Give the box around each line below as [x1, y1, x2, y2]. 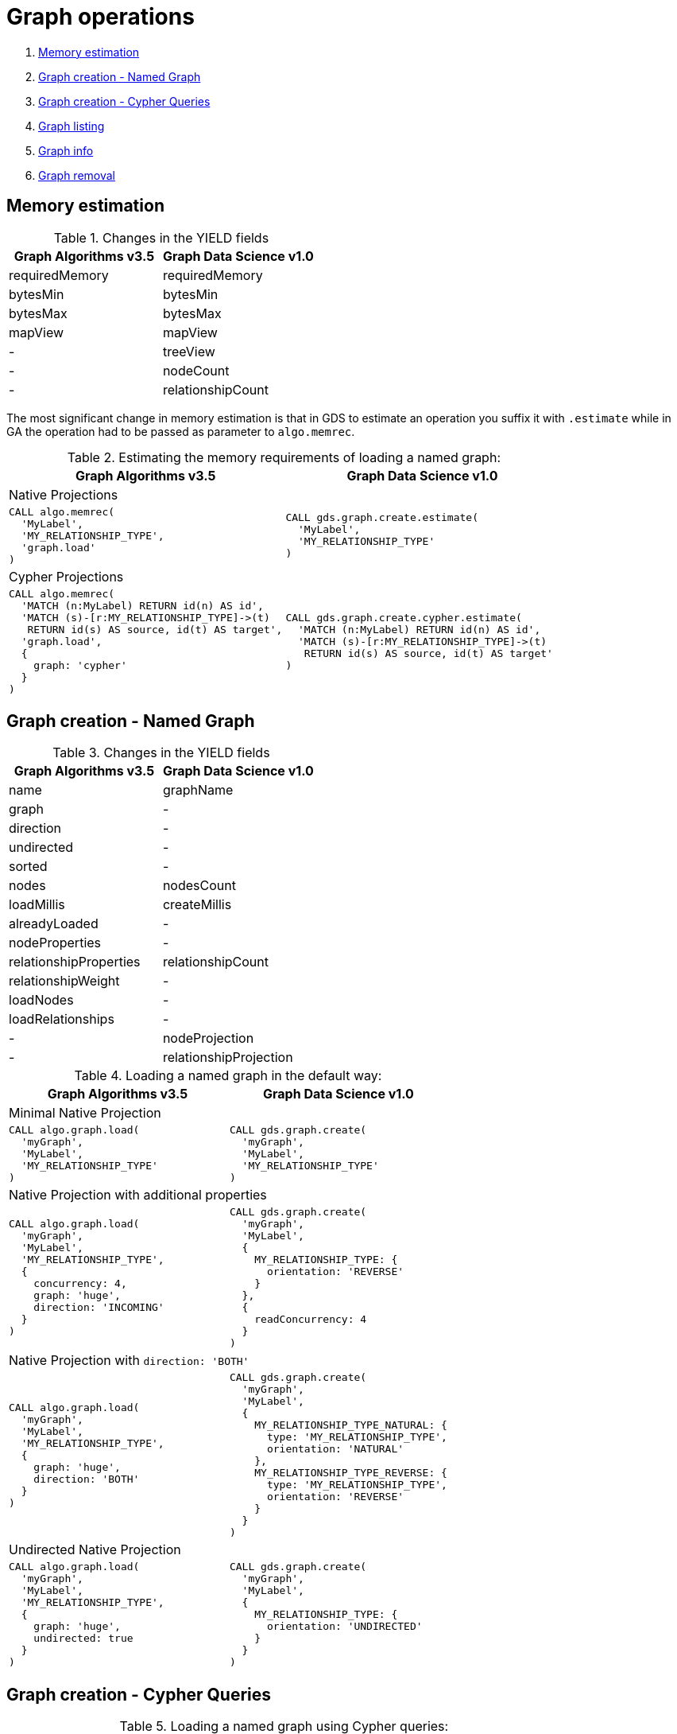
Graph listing [38, 119, 105, 133]
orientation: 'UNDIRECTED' [266, 1620, 423, 1633]
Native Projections [9, 486, 118, 503]
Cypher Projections [9, 568, 124, 585]
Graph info [38, 143, 94, 157]
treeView [162, 343, 215, 360]
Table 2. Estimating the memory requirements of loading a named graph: [67, 449, 501, 465]
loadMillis [9, 896, 65, 913]
